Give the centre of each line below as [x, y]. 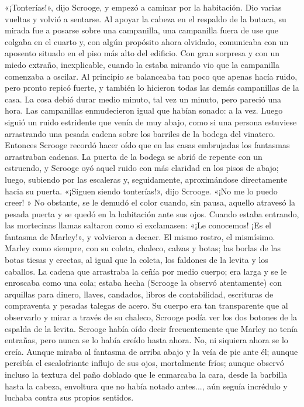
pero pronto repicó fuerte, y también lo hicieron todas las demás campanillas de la [152, 88]
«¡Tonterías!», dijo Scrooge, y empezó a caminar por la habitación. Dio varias [143, 7]
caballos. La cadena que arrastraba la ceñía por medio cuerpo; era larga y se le [146, 271]
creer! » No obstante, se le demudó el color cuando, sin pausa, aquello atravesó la [150, 202]
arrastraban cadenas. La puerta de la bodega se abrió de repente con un [134, 156]
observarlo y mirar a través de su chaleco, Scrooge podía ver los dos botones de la [151, 317]
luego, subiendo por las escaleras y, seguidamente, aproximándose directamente [146, 179]
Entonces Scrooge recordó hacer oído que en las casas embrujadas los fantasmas [147, 145]
